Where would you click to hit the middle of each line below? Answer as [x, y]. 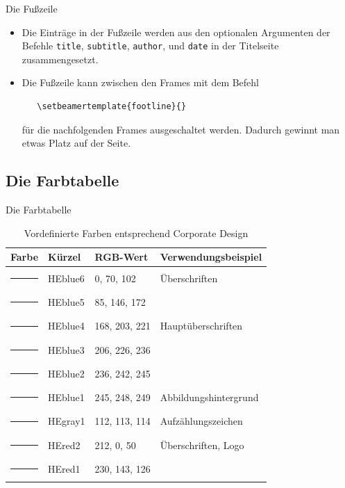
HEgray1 [67, 421]
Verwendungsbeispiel [211, 257]
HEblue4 [66, 326]
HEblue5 [66, 302]
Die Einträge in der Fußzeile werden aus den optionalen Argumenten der [176, 32]
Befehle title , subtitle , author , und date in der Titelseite [150, 46]
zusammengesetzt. [60, 59]
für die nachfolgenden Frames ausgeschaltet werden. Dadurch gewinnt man [181, 129]
